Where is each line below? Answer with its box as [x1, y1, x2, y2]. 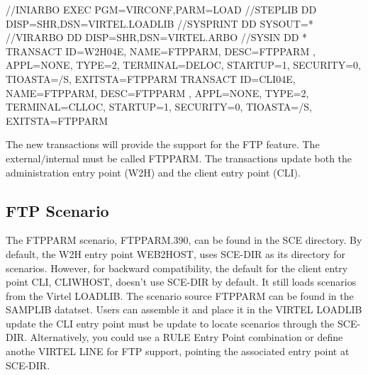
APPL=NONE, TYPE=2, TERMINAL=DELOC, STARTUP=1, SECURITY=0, [6, 57, 361, 72]
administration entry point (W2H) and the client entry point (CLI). [6, 164, 301, 179]
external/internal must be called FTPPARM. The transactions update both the [6, 150, 352, 165]
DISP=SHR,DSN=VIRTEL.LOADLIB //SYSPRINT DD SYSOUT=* [6, 16, 313, 30]
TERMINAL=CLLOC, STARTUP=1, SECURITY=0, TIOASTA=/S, [6, 99, 312, 114]
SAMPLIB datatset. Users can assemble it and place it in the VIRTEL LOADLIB [6, 302, 362, 317]
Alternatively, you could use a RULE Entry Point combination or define [30, 330, 343, 345]
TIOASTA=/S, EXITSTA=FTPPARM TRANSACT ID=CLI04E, [6, 71, 296, 86]
